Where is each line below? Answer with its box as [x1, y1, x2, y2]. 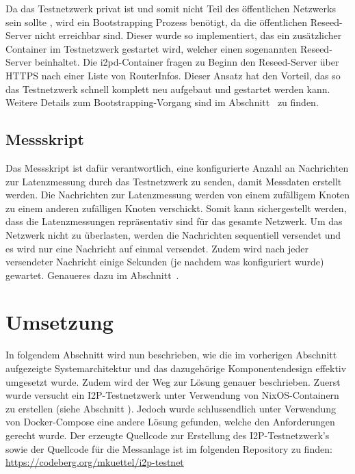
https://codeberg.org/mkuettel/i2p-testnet [5, 455, 184, 469]
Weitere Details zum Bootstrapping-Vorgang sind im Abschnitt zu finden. [5, 95, 319, 109]
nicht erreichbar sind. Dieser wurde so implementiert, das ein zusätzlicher [34, 28, 342, 42]
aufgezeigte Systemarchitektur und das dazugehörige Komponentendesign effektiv [5, 361, 347, 376]
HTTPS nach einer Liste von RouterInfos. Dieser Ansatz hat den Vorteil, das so [5, 68, 341, 82]
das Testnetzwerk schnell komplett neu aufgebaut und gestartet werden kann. [5, 81, 330, 96]
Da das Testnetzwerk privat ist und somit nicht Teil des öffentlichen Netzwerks [5, 1, 336, 15]
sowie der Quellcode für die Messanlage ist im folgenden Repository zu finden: [5, 441, 332, 456]
